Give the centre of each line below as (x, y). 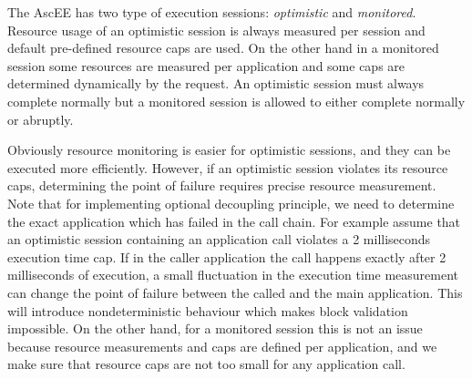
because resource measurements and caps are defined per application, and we (222, 346)
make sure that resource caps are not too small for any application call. (206, 364)
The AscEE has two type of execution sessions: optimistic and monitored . (212, 12)
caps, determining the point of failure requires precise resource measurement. (222, 185)
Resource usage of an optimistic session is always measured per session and (216, 30)
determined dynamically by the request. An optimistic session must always (216, 83)
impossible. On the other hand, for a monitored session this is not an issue (215, 328)
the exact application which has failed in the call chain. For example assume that (234, 221)
